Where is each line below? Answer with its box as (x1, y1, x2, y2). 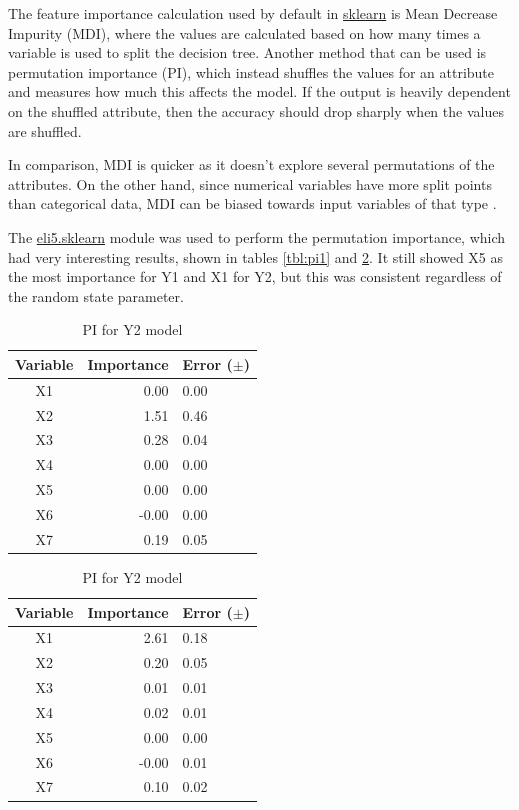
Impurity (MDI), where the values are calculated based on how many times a (8, 22, 481, 43)
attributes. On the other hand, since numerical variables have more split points (8, 173, 492, 194)
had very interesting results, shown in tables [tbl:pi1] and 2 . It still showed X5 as (8, 246, 504, 267)
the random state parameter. (8, 285, 184, 306)
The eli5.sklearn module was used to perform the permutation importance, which (8, 226, 506, 247)
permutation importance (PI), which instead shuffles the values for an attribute (8, 61, 495, 82)
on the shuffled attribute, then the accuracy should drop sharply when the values (8, 100, 504, 121)
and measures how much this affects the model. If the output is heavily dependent (8, 81, 511, 102)
